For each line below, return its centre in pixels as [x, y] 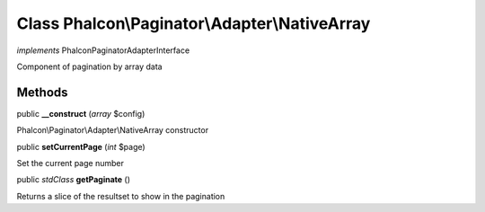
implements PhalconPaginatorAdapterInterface [103, 50]
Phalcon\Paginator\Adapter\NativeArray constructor [113, 130]
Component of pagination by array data [89, 66]
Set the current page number [71, 163]
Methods [42, 92]
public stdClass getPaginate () [73, 180]
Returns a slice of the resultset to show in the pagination [121, 196]
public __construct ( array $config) [81, 113]
